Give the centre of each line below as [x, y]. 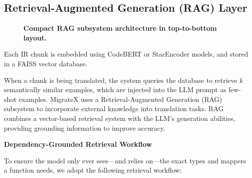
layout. [35, 37]
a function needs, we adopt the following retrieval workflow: [93, 170]
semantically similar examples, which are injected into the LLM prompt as [115, 89]
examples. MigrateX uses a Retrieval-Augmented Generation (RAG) [120, 99]
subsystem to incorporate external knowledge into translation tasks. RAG [114, 109]
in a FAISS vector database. [46, 63]
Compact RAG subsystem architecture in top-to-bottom [120, 28]
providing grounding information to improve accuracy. [85, 128]
